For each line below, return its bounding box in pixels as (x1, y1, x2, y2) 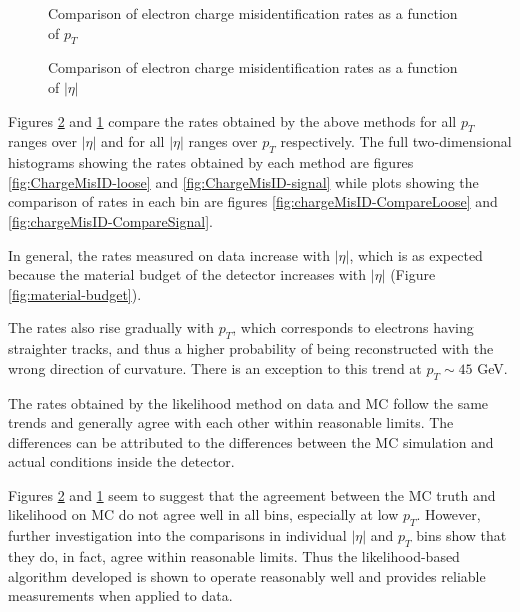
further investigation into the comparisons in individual (8, 525, 347, 546)
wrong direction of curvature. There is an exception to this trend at (8, 357, 422, 378)
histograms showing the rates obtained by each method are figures (8, 152, 414, 173)
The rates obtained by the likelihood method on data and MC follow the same (8, 392, 489, 413)
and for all (101, 131, 165, 152)
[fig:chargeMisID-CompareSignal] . (8, 210, 213, 231)
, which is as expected (349, 244, 483, 265)
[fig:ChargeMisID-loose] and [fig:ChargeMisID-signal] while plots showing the (8, 171, 479, 192)
